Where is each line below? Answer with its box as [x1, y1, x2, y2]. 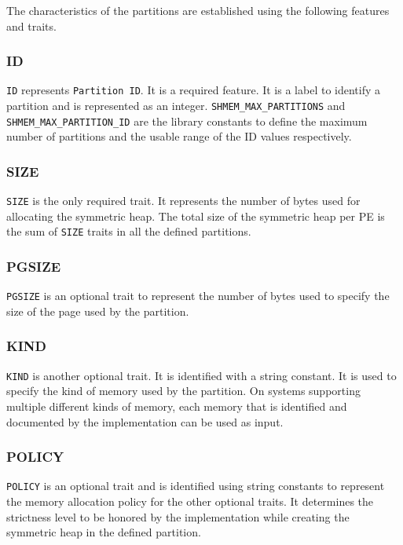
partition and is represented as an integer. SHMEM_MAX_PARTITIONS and [6, 97, 346, 114]
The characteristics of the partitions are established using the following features [6, 2, 390, 18]
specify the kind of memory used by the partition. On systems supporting [6, 382, 361, 399]
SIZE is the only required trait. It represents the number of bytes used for [6, 192, 361, 209]
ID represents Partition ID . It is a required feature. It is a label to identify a [6, 82, 381, 98]
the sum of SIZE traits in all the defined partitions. [6, 223, 251, 240]
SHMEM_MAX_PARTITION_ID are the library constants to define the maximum [6, 112, 368, 129]
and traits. [6, 17, 57, 34]
